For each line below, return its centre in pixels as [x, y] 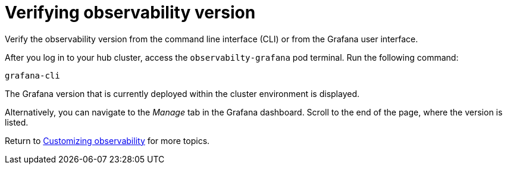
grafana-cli [32, 75]
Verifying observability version [130, 12]
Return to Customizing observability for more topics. [107, 140]
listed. [17, 122]
